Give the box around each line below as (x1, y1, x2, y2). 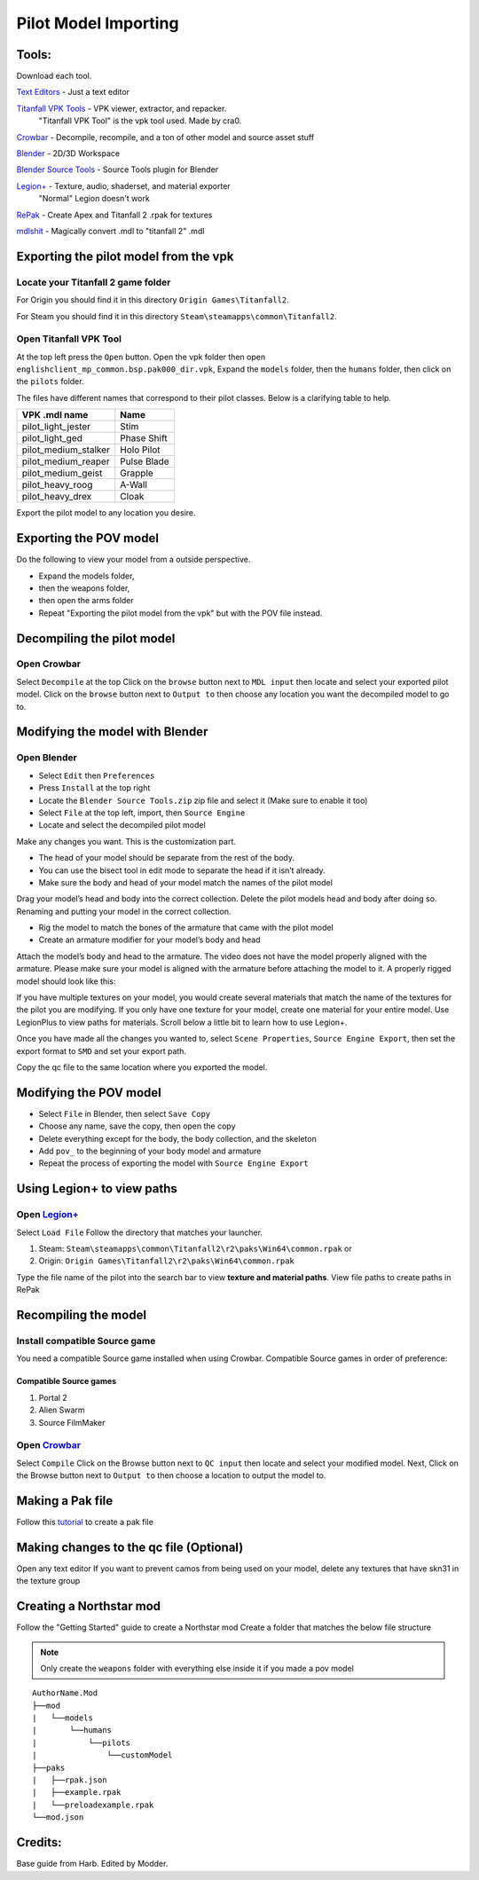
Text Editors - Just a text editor (16, 87, 130, 98)
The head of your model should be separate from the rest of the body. (38, 853, 295, 863)
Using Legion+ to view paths (16, 1181, 177, 1197)
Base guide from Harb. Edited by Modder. (16, 1859, 169, 1869)
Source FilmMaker (38, 1417, 106, 1428)
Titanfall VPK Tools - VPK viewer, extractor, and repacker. (16, 103, 227, 114)
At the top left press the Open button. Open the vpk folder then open (16, 351, 266, 362)
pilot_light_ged (21, 432, 83, 444)
